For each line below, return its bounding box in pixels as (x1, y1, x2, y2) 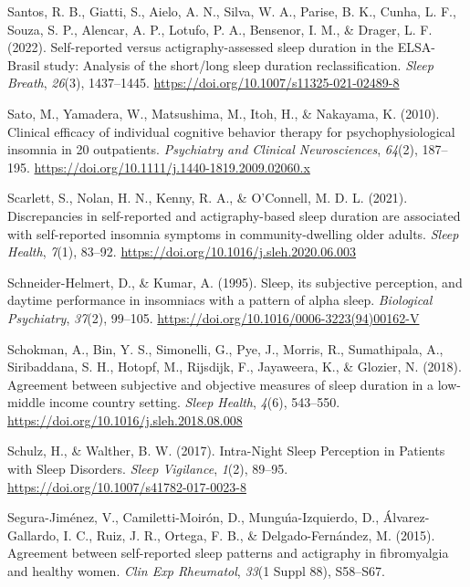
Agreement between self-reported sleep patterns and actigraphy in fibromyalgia (7, 543, 449, 562)
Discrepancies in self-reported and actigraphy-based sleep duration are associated (7, 205, 461, 225)
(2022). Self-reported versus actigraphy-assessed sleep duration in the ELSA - (7, 37, 435, 57)
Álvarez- (382, 508, 430, 527)
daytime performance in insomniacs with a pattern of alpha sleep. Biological (7, 290, 433, 309)
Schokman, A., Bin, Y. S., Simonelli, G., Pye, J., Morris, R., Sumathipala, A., (7, 339, 444, 358)
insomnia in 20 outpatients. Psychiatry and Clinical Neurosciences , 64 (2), (7, 140, 418, 159)
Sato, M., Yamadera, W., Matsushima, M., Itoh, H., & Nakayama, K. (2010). (7, 103, 440, 122)
